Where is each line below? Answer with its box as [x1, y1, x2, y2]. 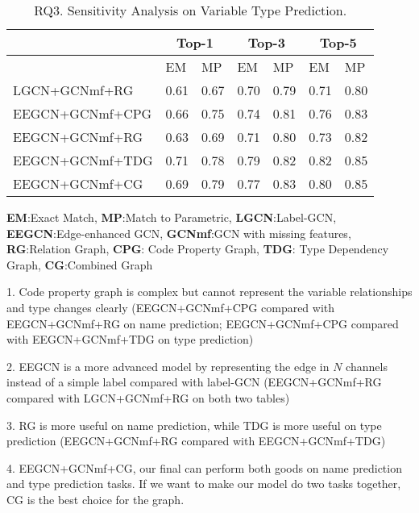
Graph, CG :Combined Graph [6, 256, 153, 273]
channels [346, 357, 388, 374]
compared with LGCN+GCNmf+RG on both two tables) [6, 389, 290, 406]
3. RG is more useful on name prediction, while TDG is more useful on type [6, 416, 382, 433]
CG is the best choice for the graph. [6, 490, 185, 507]
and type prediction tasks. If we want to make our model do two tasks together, [6, 475, 401, 492]
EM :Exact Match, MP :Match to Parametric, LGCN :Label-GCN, [6, 209, 337, 225]
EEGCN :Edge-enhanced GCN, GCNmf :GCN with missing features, [6, 224, 351, 241]
